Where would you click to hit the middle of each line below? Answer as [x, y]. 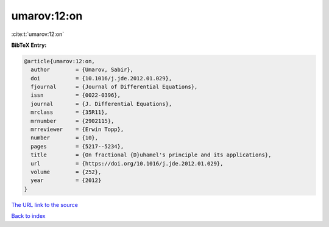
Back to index [28, 216]
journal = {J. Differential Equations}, [101, 104]
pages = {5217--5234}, [77, 146]
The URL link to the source [45, 204]
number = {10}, [65, 138]
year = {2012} [66, 180]
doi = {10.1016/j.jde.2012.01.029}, [101, 78]
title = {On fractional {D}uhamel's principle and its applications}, [151, 155]
